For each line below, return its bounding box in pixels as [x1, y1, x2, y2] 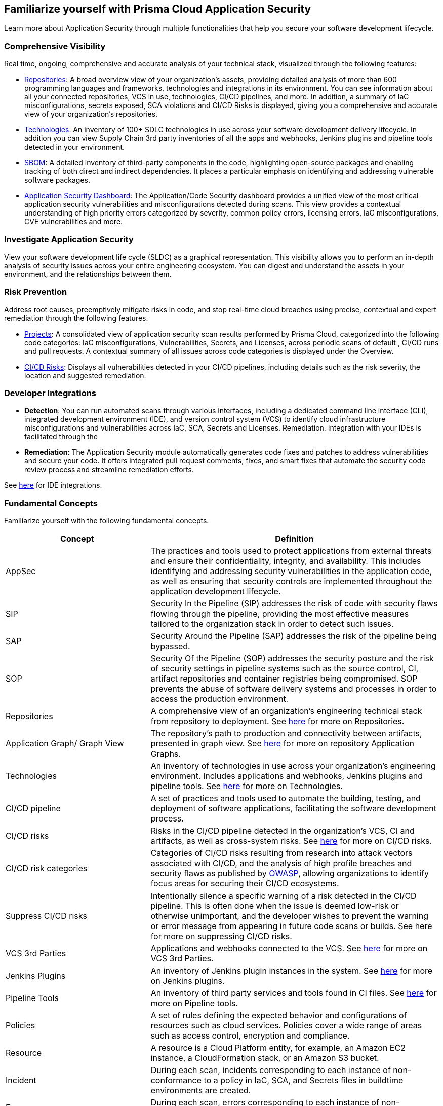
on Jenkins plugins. [150, 976, 225, 986]
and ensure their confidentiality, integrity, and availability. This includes [150, 556, 421, 566]
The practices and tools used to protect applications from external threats [150, 546, 432, 556]
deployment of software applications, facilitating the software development [150, 803, 436, 814]
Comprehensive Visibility [4, 41, 106, 51]
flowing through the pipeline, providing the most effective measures [150, 609, 409, 619]
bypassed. [150, 641, 190, 652]
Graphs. [150, 748, 181, 759]
